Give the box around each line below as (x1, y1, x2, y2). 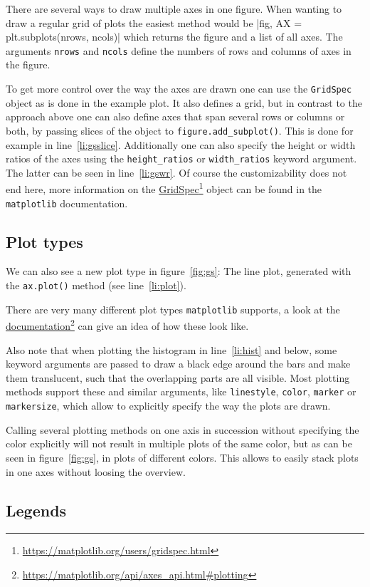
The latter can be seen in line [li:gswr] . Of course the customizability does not (6, 165, 347, 180)
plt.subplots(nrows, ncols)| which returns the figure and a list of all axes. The (6, 29, 343, 44)
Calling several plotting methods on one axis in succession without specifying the (6, 422, 359, 437)
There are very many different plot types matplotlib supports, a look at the (6, 301, 340, 316)
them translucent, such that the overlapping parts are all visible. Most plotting (6, 370, 350, 385)
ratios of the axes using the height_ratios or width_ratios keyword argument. (6, 151, 357, 166)
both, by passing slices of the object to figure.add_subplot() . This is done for (6, 123, 354, 137)
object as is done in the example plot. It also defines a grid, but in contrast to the (6, 95, 362, 110)
